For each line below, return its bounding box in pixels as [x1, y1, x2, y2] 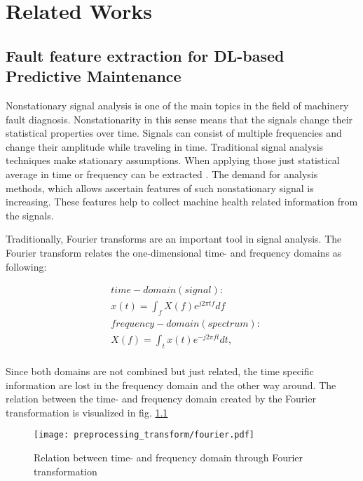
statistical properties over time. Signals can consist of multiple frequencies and [6, 126, 342, 140]
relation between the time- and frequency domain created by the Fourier [6, 391, 316, 406]
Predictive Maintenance [6, 65, 181, 87]
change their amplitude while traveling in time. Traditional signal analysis [6, 139, 324, 154]
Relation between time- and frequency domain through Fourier [34, 450, 303, 465]
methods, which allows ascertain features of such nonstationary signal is [6, 180, 314, 195]
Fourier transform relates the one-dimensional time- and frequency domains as [6, 245, 342, 259]
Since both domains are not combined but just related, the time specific [6, 364, 314, 378]
